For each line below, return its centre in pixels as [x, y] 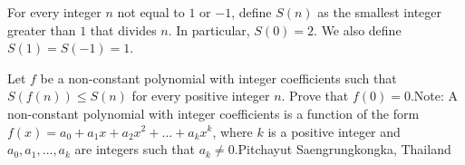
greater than [42, 29]
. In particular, [209, 29]
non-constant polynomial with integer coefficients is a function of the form [213, 113]
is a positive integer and [334, 131]
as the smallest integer [380, 12]
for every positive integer [201, 96]
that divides [123, 29]
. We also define [358, 29]
